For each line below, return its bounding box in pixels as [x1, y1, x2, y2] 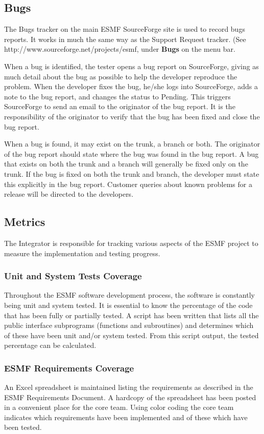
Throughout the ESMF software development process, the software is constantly [4, 290, 255, 300]
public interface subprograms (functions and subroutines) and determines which [4, 320, 254, 330]
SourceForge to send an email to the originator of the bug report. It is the [4, 101, 235, 112]
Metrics [4, 214, 45, 230]
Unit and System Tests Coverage [4, 270, 142, 282]
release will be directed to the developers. [4, 189, 134, 199]
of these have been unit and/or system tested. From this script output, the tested [4, 329, 259, 340]
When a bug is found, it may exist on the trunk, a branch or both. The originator [4, 138, 260, 149]
